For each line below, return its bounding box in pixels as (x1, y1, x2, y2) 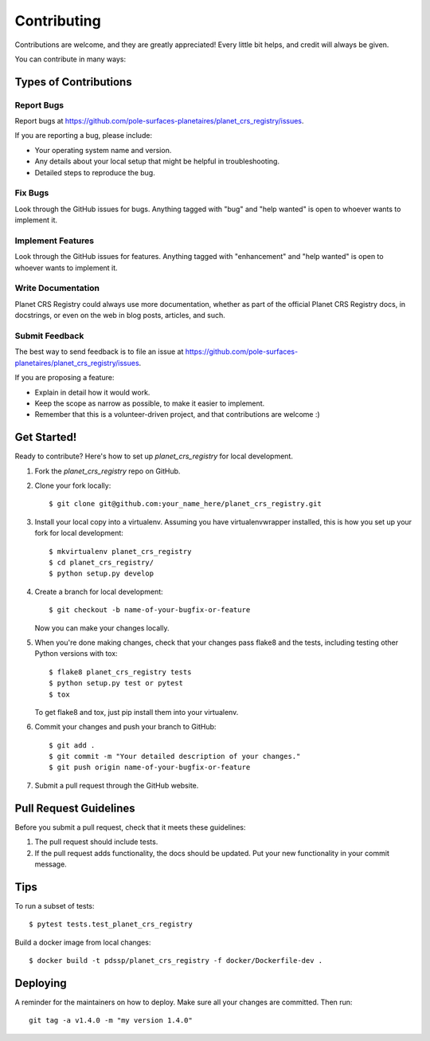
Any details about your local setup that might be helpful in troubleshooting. (34, 156, 280, 167)
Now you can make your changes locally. (34, 623, 170, 633)
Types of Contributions (14, 75, 132, 88)
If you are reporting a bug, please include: (14, 131, 153, 140)
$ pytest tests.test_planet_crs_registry (29, 920, 193, 929)
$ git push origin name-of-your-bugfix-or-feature (49, 763, 251, 772)
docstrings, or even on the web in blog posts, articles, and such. (14, 311, 226, 320)
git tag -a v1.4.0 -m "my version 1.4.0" (29, 1016, 193, 1025)
